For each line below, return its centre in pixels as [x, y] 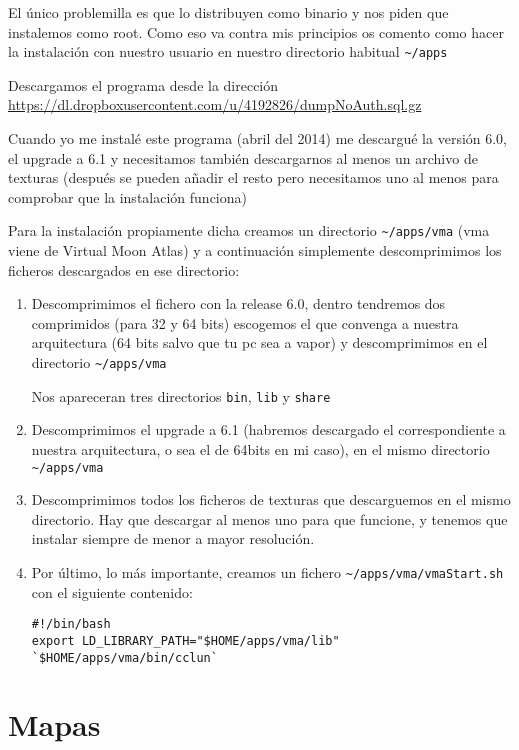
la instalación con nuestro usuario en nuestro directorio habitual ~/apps [228, 51]
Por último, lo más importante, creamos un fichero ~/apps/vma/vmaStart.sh [267, 571]
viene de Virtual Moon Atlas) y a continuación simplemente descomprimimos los [255, 250]
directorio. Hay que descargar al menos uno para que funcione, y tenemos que [269, 518]
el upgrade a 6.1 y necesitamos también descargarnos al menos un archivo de [243, 157]
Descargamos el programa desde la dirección [143, 84]
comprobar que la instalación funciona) [127, 196]
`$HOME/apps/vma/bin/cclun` [124, 657]
